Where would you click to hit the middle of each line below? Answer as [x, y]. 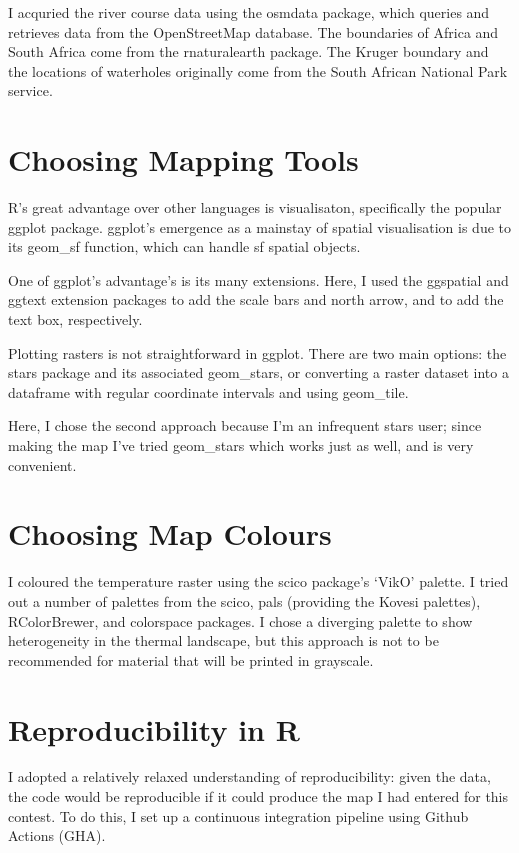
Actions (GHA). [57, 835]
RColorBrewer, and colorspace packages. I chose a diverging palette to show [240, 620]
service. [30, 90]
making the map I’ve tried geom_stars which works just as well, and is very [241, 445]
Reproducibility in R [154, 728]
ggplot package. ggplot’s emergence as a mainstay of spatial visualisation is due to [259, 226]
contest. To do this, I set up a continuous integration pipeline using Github [238, 815]
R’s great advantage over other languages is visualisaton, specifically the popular [255, 207]
